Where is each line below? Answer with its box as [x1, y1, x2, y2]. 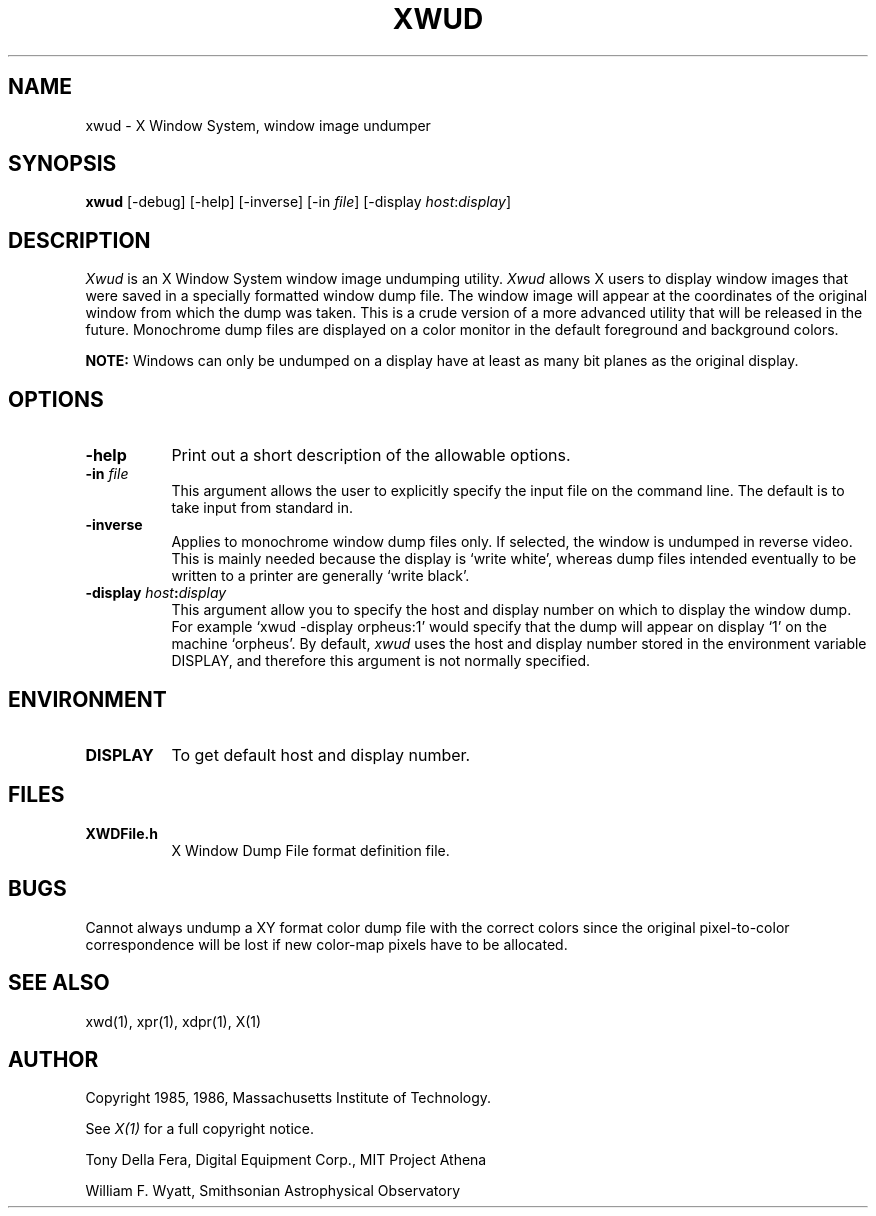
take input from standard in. [171, 499, 354, 517]
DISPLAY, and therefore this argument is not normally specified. [171, 652, 591, 670]
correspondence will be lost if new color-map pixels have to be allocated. [85, 935, 568, 953]
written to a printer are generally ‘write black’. [171, 567, 470, 585]
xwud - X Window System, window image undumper [85, 116, 431, 134]
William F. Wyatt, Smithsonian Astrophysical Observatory [85, 1182, 461, 1200]
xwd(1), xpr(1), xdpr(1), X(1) [85, 1012, 262, 1030]
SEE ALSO [8, 970, 110, 996]
